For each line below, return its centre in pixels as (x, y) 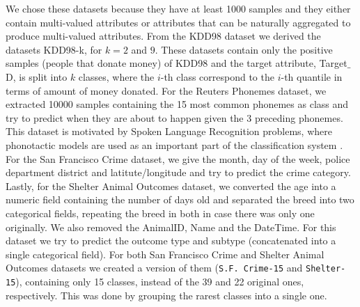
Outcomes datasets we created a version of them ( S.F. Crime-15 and (154, 268)
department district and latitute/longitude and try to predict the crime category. (178, 172)
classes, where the (116, 76)
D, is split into (37, 76)
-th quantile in (312, 76)
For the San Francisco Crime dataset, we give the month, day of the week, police (178, 158)
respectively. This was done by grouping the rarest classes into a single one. (166, 295)
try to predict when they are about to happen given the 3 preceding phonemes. (174, 117)
